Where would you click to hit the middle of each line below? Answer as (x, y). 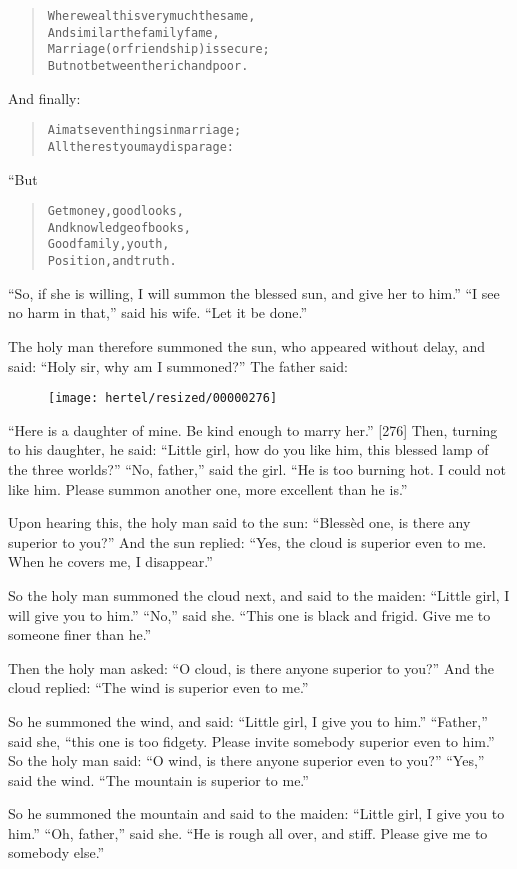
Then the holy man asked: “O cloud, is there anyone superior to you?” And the (251, 667)
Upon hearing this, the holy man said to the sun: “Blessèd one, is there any (239, 522)
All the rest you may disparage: (140, 146)
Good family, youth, (108, 244)
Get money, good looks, (115, 211)
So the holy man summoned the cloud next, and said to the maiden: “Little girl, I (259, 594)
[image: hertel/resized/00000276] (163, 398)
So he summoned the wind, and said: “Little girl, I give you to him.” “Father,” (248, 720)
